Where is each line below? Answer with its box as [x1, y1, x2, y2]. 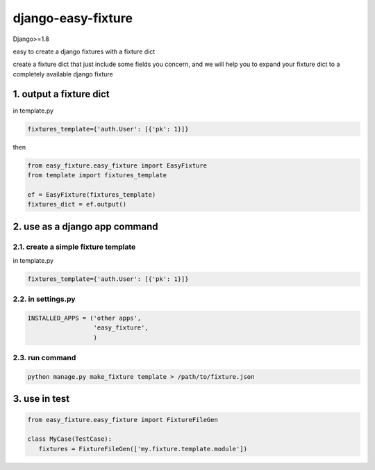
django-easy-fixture [12, 10, 133, 26]
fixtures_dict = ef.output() [27, 200, 127, 209]
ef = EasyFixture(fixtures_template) [27, 191, 156, 198]
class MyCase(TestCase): [27, 435, 112, 443]
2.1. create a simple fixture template [12, 242, 136, 252]
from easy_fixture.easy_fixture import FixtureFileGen [27, 416, 218, 423]
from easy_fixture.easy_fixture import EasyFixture [27, 161, 208, 170]
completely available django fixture [12, 70, 114, 78]
